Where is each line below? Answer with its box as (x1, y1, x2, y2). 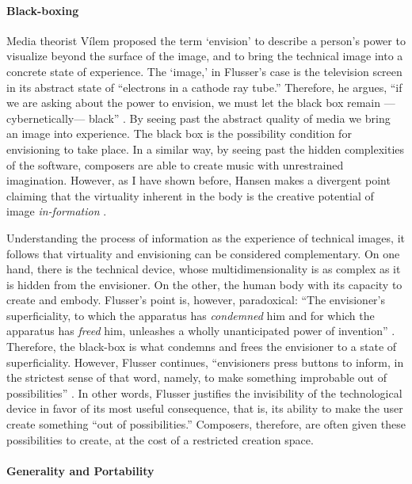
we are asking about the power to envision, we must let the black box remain (6, 94, 381, 111)
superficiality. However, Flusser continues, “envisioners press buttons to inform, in (6, 353, 404, 370)
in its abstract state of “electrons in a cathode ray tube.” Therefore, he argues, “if (6, 78, 402, 95)
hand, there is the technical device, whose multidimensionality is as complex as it (6, 261, 401, 277)
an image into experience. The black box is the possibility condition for (6, 125, 352, 142)
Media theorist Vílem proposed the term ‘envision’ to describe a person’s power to (6, 32, 406, 48)
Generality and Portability (6, 462, 154, 478)
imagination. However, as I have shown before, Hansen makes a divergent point (6, 172, 391, 189)
